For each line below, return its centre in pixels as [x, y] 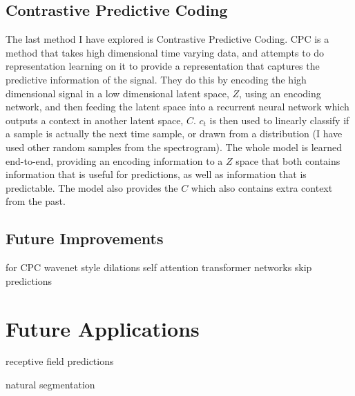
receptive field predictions [60, 361]
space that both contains [288, 160]
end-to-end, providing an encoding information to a [114, 160]
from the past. [36, 201]
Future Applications [103, 328]
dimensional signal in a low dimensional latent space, [117, 93]
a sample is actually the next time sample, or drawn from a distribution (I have [174, 133]
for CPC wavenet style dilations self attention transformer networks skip [159, 267]
